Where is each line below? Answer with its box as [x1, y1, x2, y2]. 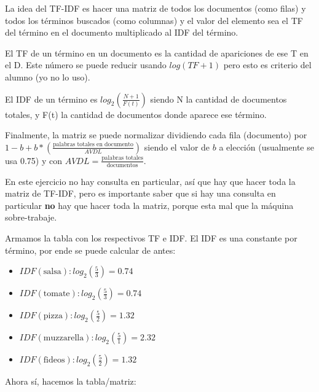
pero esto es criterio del [223, 58, 312, 71]
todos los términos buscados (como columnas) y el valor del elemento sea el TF [5, 14, 303, 26]
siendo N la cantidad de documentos [150, 92, 287, 105]
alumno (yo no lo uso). [5, 70, 90, 83]
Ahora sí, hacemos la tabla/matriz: [5, 375, 136, 388]
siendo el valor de [144, 140, 210, 153]
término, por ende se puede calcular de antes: [5, 243, 176, 256]
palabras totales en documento [53, 141, 133, 148]
